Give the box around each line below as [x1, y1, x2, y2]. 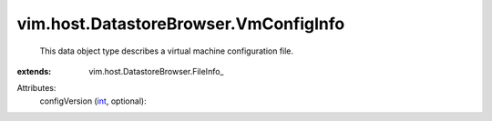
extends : [16, 66, 52, 76]
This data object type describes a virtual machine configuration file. [39, 45, 294, 56]
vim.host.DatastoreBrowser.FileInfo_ [88, 66, 224, 76]
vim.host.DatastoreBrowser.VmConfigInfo [16, 14, 345, 34]
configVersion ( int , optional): [39, 96, 147, 106]
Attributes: [16, 83, 56, 94]
